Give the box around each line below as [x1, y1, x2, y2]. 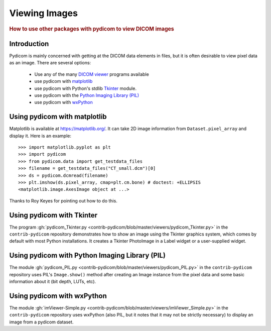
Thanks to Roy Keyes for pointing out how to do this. [9, 197, 117, 203]
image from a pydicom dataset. [9, 319, 74, 325]
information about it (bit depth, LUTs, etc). [9, 279, 96, 285]
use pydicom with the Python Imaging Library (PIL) [34, 92, 140, 98]
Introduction [9, 39, 49, 48]
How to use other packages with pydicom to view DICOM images [9, 25, 174, 32]
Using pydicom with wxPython [9, 291, 107, 300]
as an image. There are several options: [9, 60, 91, 66]
